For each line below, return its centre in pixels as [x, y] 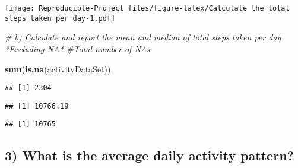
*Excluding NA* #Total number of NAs [77, 48]
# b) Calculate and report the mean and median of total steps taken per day [143, 37]
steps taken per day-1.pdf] [60, 18]
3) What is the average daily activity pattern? [149, 155]
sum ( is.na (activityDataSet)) [58, 69]
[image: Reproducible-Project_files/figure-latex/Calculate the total [147, 8]
